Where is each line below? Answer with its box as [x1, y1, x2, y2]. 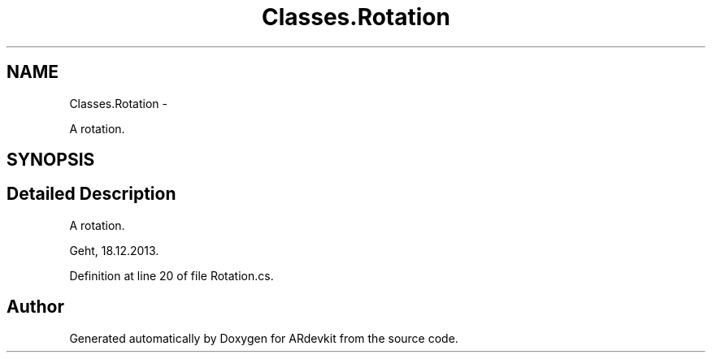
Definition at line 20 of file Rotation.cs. [69, 268, 274, 283]
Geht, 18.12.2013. [69, 243, 159, 257]
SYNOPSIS [7, 149, 95, 171]
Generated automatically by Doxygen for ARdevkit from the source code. [69, 331, 458, 345]
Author [7, 296, 64, 318]
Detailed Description [7, 184, 176, 205]
